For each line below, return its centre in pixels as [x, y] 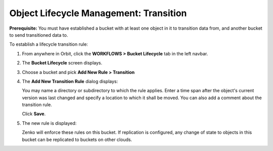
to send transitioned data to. [39, 35]
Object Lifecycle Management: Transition [98, 13]
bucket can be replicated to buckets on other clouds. [77, 139]
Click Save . [34, 114]
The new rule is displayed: [49, 123]
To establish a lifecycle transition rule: [49, 44]
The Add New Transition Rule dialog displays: [70, 81]
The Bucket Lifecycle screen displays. [62, 63]
